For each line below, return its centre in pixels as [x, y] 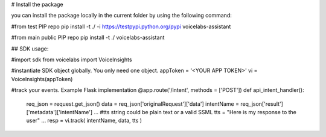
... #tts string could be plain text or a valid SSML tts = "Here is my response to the [195, 112]
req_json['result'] [262, 104]
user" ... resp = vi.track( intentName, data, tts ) [84, 121]
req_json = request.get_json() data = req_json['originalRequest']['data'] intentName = [133, 104]
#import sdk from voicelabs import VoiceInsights [72, 59]
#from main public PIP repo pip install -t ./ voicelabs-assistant [88, 38]
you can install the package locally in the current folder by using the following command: [122, 16]
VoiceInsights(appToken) [42, 79]
